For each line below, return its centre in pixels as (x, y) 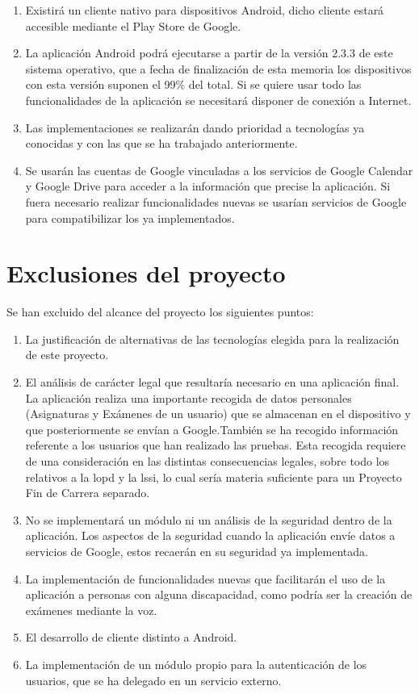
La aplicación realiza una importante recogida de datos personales (189, 397)
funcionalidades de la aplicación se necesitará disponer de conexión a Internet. (218, 100)
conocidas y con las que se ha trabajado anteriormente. (161, 143)
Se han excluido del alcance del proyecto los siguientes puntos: (160, 312)
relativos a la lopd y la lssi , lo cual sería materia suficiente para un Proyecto (214, 477)
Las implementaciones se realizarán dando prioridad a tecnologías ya (195, 127)
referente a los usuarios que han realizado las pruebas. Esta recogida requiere (216, 445)
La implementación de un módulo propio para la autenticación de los (196, 664)
